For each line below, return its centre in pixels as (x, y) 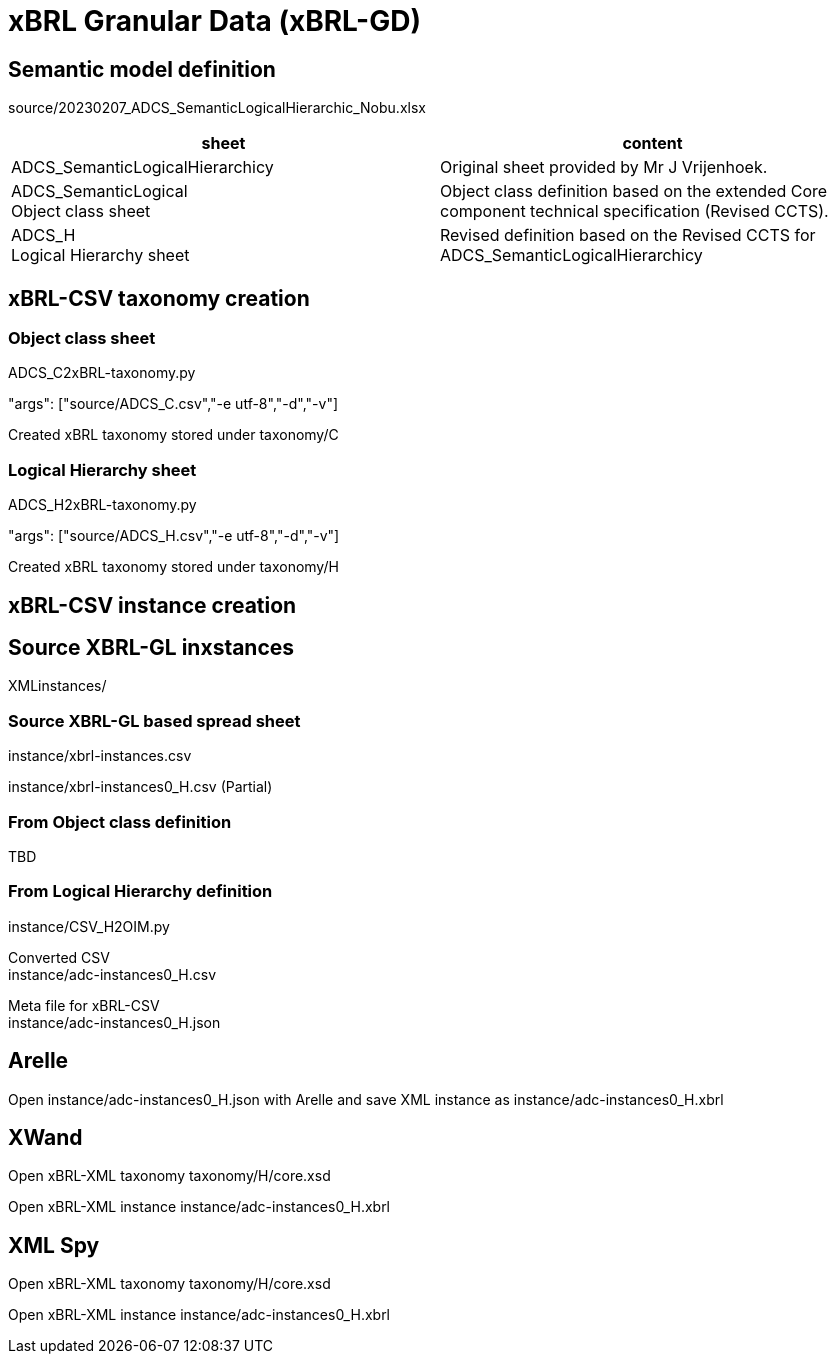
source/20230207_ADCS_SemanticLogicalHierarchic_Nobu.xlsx (217, 108)
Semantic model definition (142, 69)
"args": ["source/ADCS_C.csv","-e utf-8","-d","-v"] (173, 404)
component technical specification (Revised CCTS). (634, 211)
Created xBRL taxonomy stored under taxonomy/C (173, 435)
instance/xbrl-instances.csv (100, 756)
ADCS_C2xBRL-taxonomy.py (102, 373)
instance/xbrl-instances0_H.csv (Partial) (140, 787)
